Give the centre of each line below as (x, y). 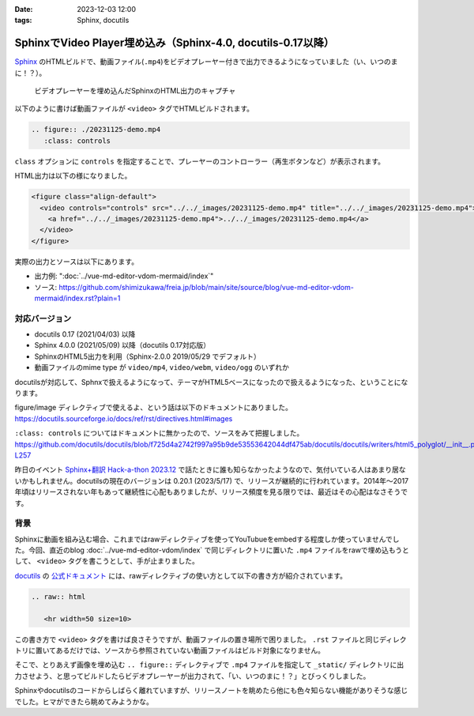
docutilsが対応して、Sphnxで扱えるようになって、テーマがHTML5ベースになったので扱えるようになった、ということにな (211, 382)
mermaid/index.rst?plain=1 (77, 298)
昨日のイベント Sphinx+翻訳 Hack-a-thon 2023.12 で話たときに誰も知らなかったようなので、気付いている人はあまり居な (210, 469)
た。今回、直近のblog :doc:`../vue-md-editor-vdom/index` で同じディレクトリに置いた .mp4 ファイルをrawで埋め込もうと (212, 550)
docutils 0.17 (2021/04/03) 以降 (85, 334)
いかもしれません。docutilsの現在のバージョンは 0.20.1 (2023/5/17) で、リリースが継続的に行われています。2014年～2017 (212, 480)
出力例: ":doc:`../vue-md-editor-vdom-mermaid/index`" (124, 276)
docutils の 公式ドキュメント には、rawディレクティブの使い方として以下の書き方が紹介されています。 (181, 575)
